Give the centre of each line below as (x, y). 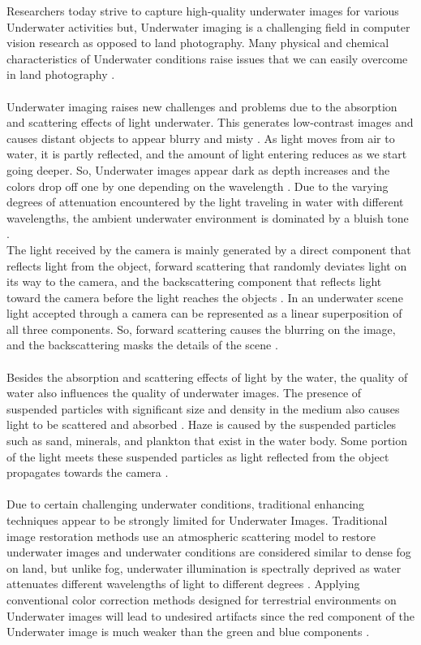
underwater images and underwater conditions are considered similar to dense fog (209, 552)
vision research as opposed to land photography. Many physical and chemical (198, 43)
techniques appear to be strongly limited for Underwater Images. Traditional (197, 520)
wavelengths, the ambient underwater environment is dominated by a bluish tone (208, 217)
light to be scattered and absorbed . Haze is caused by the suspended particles (202, 424)
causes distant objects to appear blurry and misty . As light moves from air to (201, 138)
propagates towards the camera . (88, 472)
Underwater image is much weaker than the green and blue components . (188, 632)
